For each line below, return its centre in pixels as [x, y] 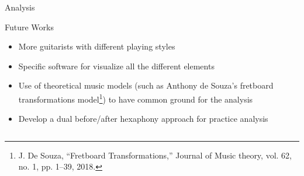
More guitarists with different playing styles [97, 46]
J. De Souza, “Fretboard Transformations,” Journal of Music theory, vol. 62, [155, 155]
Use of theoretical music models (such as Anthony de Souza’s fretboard [146, 85]
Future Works [29, 27]
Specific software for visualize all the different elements [116, 66]
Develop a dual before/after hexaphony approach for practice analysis [143, 119]
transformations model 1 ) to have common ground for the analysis [136, 98]
